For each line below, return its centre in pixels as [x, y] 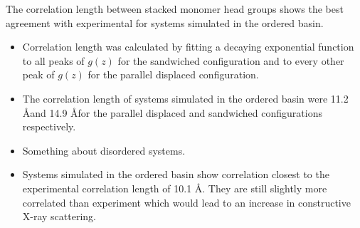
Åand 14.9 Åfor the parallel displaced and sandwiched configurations [172, 112]
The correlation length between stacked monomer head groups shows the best [175, 9]
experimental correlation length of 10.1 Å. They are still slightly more [175, 188]
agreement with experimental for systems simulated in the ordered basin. [165, 22]
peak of [38, 74]
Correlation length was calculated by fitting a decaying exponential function [188, 47]
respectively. [49, 126]
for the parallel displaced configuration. [173, 74]
